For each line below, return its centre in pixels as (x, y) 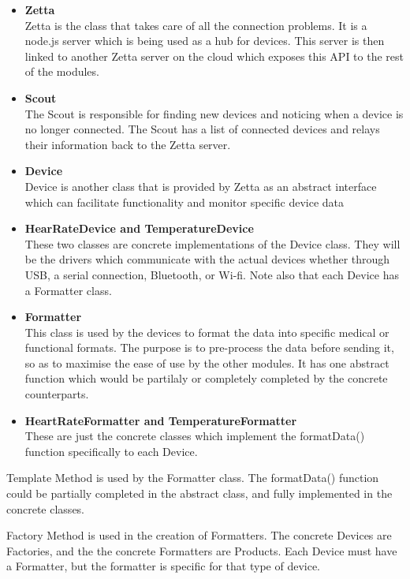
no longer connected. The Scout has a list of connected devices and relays (202, 129)
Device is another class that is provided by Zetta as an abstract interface (201, 186)
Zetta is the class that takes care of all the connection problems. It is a (196, 25)
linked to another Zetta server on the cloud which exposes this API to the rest (214, 56)
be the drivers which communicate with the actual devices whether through (207, 259)
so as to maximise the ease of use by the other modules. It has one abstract (207, 362)
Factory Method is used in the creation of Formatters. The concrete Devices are (199, 535)
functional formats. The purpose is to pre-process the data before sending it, (209, 347)
